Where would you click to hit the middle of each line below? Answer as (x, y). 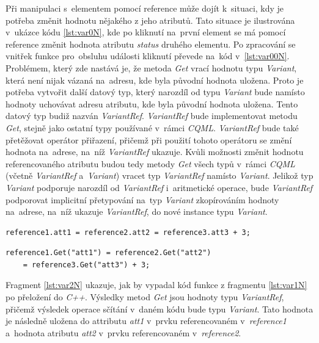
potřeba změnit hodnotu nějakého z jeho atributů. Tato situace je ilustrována (150, 20)
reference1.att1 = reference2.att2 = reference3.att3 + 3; (128, 232)
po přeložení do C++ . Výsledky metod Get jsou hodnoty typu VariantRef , (145, 297)
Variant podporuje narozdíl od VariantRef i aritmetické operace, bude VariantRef (159, 187)
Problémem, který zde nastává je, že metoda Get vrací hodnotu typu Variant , (151, 67)
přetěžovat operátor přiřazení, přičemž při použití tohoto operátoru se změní (149, 139)
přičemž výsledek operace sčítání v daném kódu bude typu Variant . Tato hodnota (159, 309)
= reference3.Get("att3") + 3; (86, 265)
